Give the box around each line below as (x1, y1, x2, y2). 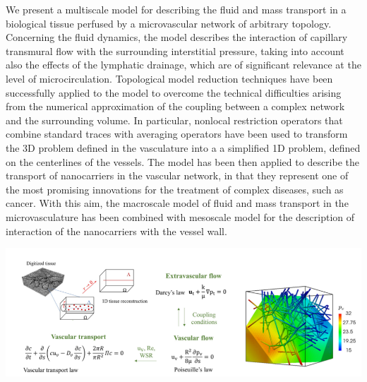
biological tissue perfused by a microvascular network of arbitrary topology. (6, 16, 332, 30)
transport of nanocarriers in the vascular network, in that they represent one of (6, 168, 349, 183)
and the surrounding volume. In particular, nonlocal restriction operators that (6, 112, 343, 127)
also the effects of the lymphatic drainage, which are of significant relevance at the (6, 57, 361, 72)
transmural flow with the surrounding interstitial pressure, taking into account (6, 43, 344, 58)
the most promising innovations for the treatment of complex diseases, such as (6, 181, 344, 196)
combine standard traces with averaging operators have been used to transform (6, 126, 348, 141)
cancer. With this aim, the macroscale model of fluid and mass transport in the (6, 196, 349, 210)
